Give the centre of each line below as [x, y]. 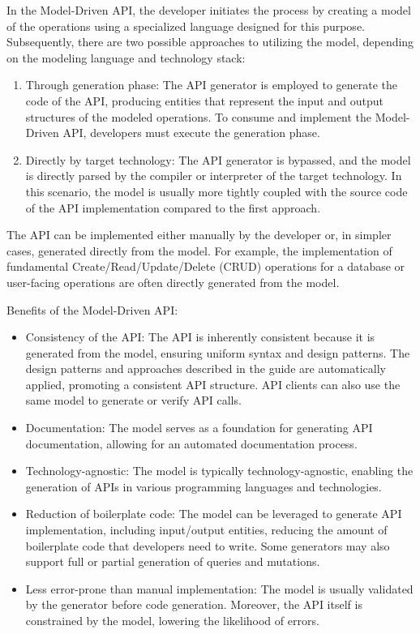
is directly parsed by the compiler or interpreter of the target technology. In [214, 176]
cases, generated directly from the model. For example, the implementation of [199, 250]
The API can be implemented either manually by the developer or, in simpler [199, 235]
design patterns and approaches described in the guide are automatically [206, 368]
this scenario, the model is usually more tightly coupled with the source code [216, 191]
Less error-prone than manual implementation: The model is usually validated [219, 588]
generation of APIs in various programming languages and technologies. [204, 486]
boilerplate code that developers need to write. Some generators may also [208, 545]
